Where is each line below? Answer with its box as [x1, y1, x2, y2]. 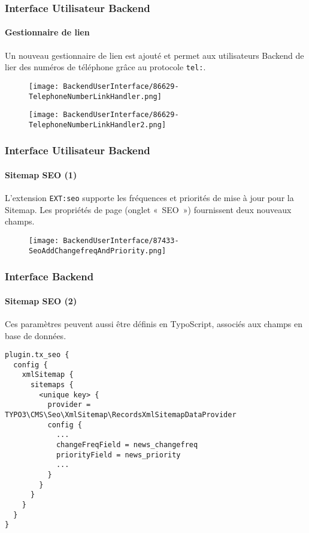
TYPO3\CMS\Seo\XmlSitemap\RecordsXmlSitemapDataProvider [5, 411, 237, 420]
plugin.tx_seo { [5, 351, 69, 360]
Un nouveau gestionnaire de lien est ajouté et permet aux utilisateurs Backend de [5, 49, 304, 61]
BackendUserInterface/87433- [63, 236, 179, 245]
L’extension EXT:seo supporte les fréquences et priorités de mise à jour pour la [5, 191, 294, 204]
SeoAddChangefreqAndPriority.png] [29, 246, 166, 255]
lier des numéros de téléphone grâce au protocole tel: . [5, 61, 206, 73]
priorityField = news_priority [56, 450, 181, 459]
